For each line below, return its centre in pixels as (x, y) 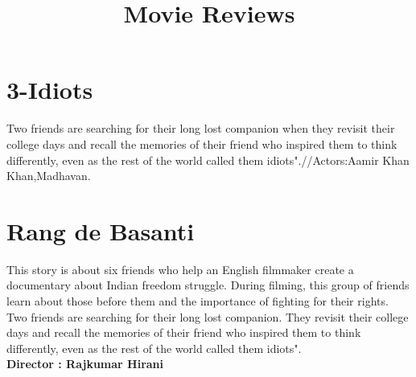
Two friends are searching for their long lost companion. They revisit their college (208, 316)
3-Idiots (50, 90)
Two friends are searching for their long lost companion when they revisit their (201, 128)
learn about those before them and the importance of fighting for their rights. (198, 301)
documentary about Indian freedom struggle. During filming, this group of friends (208, 285)
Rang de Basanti (101, 230)
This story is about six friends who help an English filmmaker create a (180, 269)
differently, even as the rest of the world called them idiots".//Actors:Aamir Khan (208, 160)
